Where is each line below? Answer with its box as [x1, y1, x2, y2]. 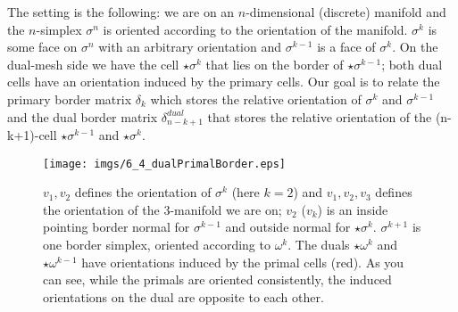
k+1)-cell [7, 126, 57, 144]
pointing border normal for [43, 218, 190, 236]
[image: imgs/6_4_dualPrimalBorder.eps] [43, 157, 287, 170]
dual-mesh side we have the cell [7, 54, 179, 73]
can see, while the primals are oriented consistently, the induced [43, 270, 392, 289]
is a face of [317, 37, 376, 56]
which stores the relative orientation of [150, 89, 362, 108]
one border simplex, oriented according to [43, 235, 271, 254]
